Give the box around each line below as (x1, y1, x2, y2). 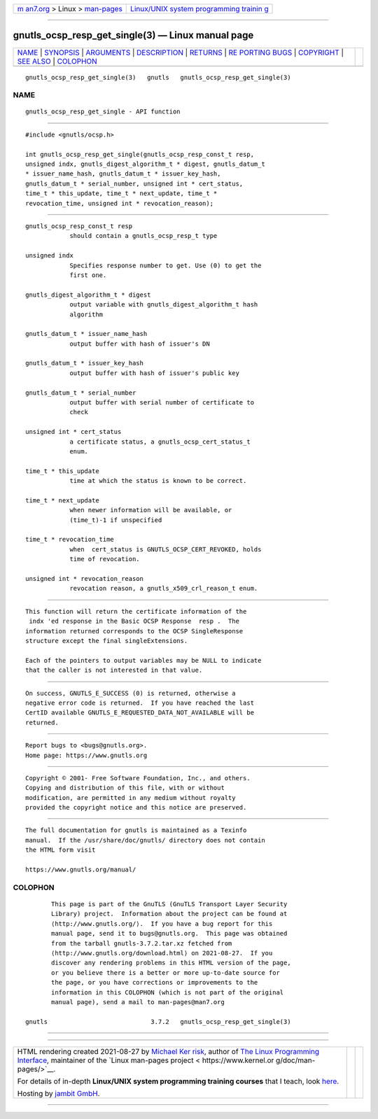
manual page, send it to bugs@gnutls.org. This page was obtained (51, 929, 288, 938)
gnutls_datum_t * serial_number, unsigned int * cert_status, (25, 179, 244, 188)
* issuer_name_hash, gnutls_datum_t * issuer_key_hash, (25, 170, 221, 178)
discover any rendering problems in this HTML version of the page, (51, 959, 291, 967)
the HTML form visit (25, 846, 96, 854)
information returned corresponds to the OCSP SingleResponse (25, 627, 244, 635)
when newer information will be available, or (69, 506, 232, 514)
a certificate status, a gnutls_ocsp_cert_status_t (69, 437, 251, 446)
